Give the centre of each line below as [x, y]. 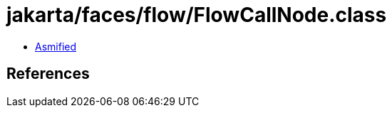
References [48, 74]
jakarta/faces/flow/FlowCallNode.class [197, 15]
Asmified [56, 46]
